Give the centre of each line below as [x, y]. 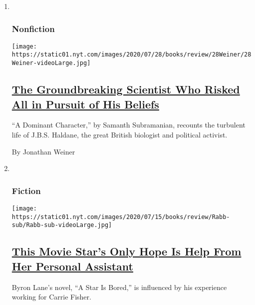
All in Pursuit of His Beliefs [85, 104]
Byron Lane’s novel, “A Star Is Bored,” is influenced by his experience [119, 287]
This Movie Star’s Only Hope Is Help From [127, 251]
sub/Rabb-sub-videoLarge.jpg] [62, 225]
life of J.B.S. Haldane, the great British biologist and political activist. [120, 134]
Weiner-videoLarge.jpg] [51, 63]
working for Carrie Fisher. [51, 297]
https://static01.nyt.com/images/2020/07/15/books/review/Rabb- [121, 217]
